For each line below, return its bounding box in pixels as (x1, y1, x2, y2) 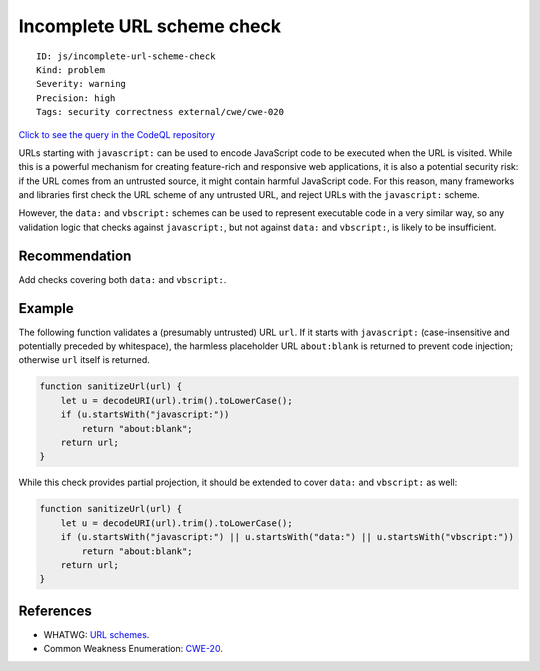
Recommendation (18, 247, 132, 264)
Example (18, 300, 74, 317)
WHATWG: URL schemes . (43, 628, 150, 640)
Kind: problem (36, 64, 105, 75)
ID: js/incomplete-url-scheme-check (36, 50, 216, 62)
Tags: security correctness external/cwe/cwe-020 (36, 106, 285, 118)
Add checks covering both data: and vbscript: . (18, 273, 227, 285)
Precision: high (36, 92, 116, 104)
